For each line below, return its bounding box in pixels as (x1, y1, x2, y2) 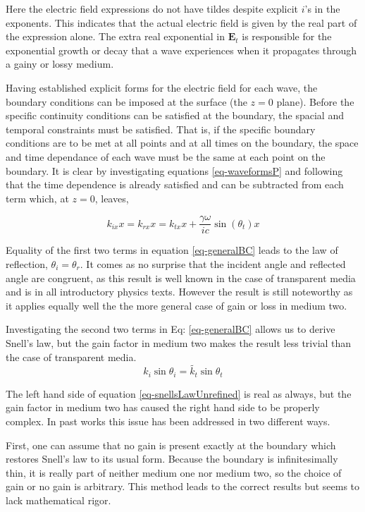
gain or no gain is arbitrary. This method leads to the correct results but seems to (6, 479, 360, 494)
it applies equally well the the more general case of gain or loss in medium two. (6, 298, 347, 312)
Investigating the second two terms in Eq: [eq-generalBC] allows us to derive (6, 322, 335, 336)
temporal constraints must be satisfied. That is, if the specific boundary (6, 121, 316, 136)
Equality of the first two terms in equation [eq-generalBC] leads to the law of (6, 243, 338, 257)
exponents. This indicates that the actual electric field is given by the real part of (6, 15, 357, 30)
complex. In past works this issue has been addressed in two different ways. (6, 413, 330, 428)
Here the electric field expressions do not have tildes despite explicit (6, 1, 299, 16)
